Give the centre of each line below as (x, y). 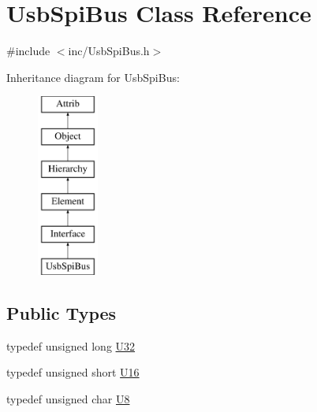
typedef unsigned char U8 (68, 399)
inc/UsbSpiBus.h (109, 51)
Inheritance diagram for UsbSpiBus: (93, 77)
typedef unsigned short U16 (73, 372)
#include (28, 51)
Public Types (62, 313)
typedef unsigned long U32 (71, 345)
